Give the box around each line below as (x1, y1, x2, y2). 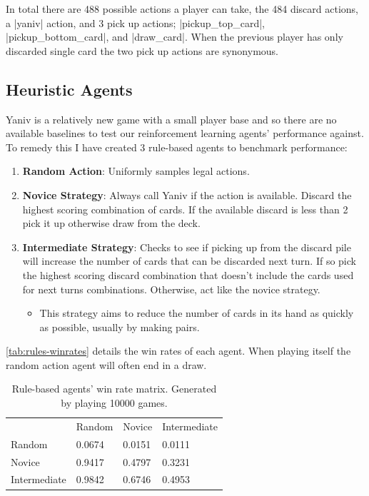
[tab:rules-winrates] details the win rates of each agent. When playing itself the (6, 343, 351, 358)
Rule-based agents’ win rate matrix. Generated (11, 381, 217, 396)
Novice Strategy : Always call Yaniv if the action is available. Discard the (22, 187, 352, 202)
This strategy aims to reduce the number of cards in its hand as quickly (39, 305, 354, 320)
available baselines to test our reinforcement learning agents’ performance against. (6, 126, 364, 141)
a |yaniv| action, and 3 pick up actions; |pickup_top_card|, (6, 15, 266, 30)
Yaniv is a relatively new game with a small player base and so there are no (6, 111, 337, 126)
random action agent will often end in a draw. (6, 357, 207, 372)
